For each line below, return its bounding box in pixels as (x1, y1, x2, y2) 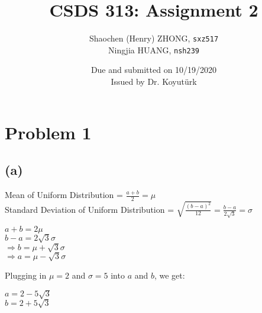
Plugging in (5, 269, 47, 281)
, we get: (154, 269, 185, 281)
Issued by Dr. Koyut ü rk (111, 75, 197, 88)
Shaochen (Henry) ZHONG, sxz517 (89, 32, 219, 44)
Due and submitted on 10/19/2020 (90, 63, 217, 76)
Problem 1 (5, 120, 92, 144)
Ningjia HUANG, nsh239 (108, 43, 199, 56)
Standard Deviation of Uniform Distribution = (5, 203, 174, 215)
